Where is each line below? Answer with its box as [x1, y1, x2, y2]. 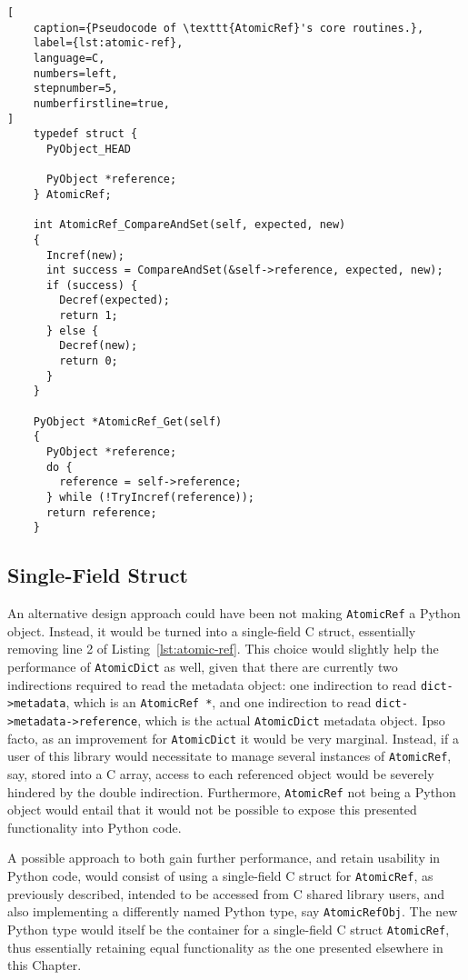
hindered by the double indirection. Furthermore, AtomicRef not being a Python [7, 782, 456, 801]
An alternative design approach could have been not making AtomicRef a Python [7, 604, 461, 623]
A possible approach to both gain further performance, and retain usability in [7, 848, 441, 867]
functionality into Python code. [7, 817, 182, 836]
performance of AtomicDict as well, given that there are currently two [7, 657, 398, 676]
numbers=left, [33, 66, 118, 80]
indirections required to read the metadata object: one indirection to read [7, 675, 417, 694]
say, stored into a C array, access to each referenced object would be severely [7, 764, 434, 783]
